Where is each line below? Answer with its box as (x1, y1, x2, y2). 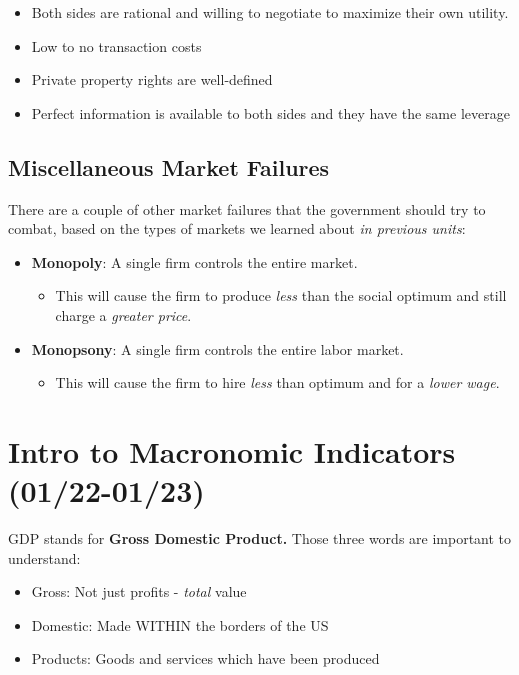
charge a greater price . (55, 304, 192, 325)
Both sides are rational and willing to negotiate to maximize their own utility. (31, 2, 509, 22)
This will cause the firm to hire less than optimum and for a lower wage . (55, 372, 500, 393)
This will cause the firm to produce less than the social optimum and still (55, 285, 507, 306)
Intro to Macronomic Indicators (8, 430, 456, 471)
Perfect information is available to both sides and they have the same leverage (31, 102, 510, 123)
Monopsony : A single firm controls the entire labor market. (31, 338, 404, 359)
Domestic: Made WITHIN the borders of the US (31, 614, 329, 635)
